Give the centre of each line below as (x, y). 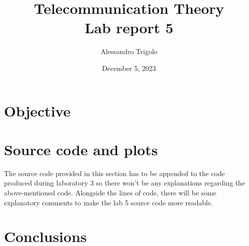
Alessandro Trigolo (129, 51)
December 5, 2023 (129, 68)
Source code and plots (81, 149)
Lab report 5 (129, 28)
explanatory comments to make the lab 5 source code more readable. (109, 202)
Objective (37, 110)
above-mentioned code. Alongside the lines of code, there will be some (110, 192)
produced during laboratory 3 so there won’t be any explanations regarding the (124, 183)
